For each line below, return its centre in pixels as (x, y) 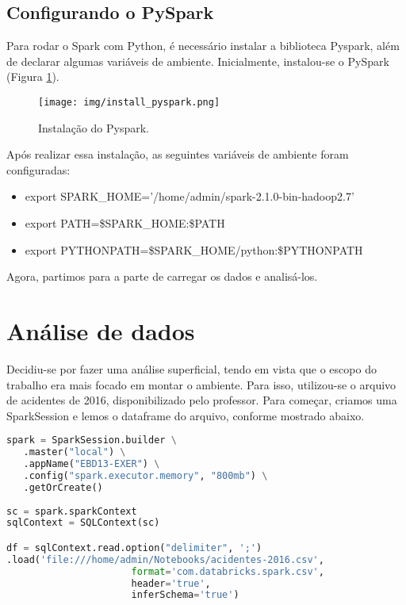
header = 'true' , (171, 583)
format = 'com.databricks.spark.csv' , (228, 571)
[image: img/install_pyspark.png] (129, 102)
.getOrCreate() (63, 487)
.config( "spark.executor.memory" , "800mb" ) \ (146, 475)
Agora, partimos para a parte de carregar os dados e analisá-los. (162, 276)
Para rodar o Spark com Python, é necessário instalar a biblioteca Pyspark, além (203, 46)
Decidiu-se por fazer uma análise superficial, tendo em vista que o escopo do (192, 368)
